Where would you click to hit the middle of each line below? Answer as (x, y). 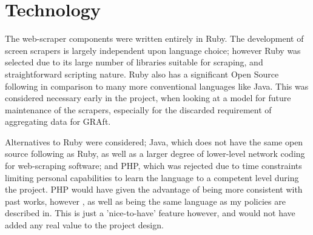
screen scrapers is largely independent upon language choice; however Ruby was (153, 50)
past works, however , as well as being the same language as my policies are (145, 201)
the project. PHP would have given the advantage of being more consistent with (154, 189)
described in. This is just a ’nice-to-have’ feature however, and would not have (150, 213)
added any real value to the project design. (84, 225)
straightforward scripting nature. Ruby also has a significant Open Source (142, 74)
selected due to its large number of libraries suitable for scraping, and (134, 62)
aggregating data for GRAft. (58, 121)
